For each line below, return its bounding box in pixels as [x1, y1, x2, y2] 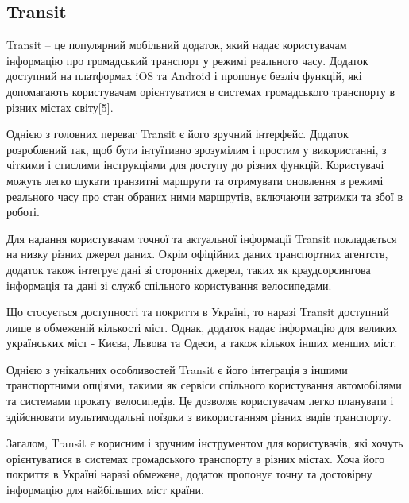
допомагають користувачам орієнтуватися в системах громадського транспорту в [6, 83, 395, 99]
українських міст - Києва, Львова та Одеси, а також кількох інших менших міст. [6, 335, 397, 351]
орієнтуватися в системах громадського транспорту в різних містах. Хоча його [6, 450, 385, 466]
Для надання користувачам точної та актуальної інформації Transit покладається [6, 230, 397, 246]
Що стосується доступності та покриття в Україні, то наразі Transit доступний [6, 304, 389, 320]
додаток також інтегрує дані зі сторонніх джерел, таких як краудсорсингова [6, 261, 371, 277]
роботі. [6, 203, 40, 220]
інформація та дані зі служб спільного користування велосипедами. [6, 277, 332, 293]
